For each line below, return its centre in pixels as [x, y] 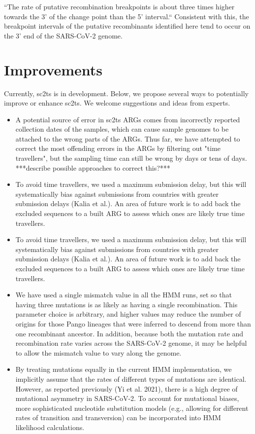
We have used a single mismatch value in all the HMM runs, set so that [124, 295]
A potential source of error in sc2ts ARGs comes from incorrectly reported [128, 119]
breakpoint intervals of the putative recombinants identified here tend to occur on [127, 26]
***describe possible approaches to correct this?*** [93, 167]
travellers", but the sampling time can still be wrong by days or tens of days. [131, 158]
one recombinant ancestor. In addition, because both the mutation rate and [129, 333]
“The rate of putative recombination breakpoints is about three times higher [119, 6]
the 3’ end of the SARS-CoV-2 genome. [63, 35]
